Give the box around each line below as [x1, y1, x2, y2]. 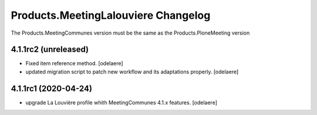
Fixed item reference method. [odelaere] [25, 60, 123, 67]
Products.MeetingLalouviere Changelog [11, 9, 211, 22]
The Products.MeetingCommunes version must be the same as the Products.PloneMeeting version [11, 29, 250, 36]
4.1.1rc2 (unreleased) [11, 45, 89, 55]
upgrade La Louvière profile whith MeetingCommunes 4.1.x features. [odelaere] [25, 99, 217, 106]
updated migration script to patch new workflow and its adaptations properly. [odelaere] [25, 68, 239, 75]
